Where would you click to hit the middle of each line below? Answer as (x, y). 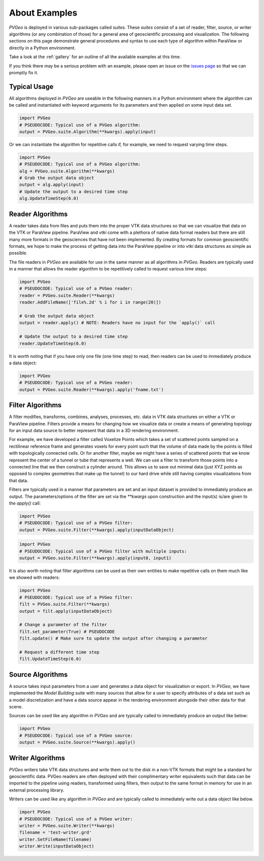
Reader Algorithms (38, 214)
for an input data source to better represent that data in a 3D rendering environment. (94, 431)
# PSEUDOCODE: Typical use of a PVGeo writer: (76, 819)
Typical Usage (31, 86)
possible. (18, 253)
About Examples (43, 13)
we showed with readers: (34, 577)
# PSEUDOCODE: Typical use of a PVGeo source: (76, 735)
